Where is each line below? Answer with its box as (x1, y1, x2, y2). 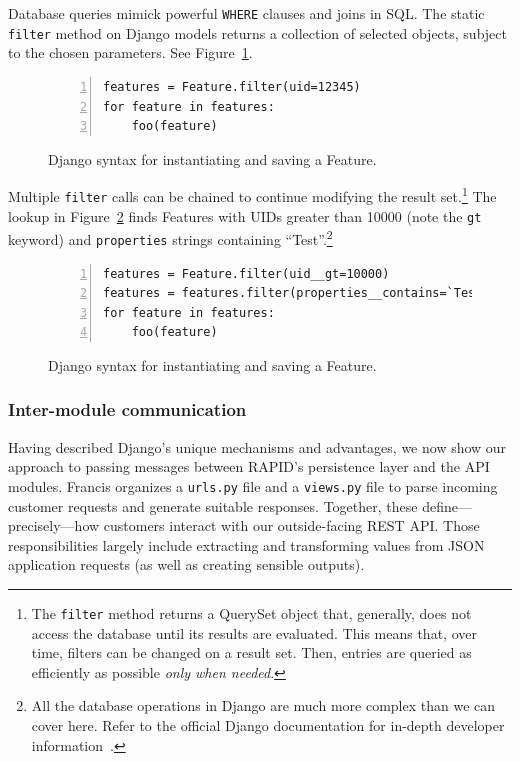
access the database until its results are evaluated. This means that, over (31, 622, 477, 643)
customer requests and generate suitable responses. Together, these (8, 495, 418, 516)
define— (422, 495, 472, 516)
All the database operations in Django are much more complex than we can (31, 695, 496, 716)
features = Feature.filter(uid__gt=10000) (103, 266, 390, 281)
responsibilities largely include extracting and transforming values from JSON (8, 534, 485, 555)
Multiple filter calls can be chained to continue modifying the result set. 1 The (8, 183, 497, 206)
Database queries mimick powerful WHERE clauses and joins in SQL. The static (8, 3, 485, 23)
